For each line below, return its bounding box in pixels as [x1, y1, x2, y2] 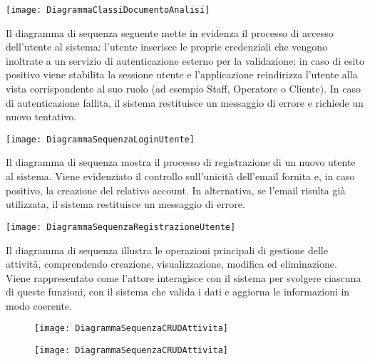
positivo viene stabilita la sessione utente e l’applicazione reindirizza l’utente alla [6, 67, 358, 82]
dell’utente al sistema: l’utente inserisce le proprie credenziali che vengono [6, 39, 328, 54]
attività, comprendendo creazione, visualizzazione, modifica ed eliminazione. [6, 256, 337, 271]
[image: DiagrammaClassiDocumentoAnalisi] [6, 5, 210, 15]
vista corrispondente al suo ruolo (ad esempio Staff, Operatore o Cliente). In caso [6, 81, 361, 96]
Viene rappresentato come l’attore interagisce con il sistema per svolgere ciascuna [6, 270, 361, 285]
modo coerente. [6, 298, 72, 313]
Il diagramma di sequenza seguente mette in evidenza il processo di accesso [6, 25, 334, 40]
